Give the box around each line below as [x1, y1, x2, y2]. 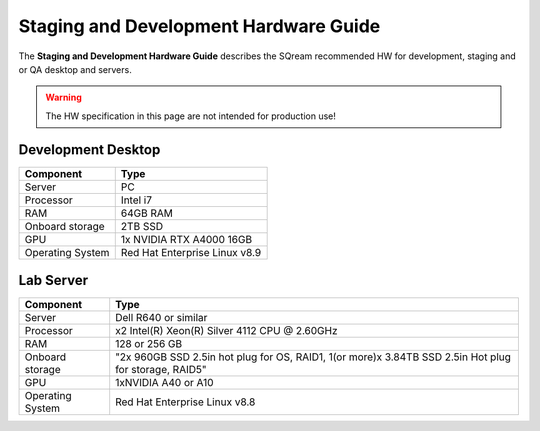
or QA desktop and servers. [18, 63, 132, 75]
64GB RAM [120, 206, 174, 220]
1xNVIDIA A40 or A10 [115, 376, 214, 390]
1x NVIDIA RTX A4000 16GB [120, 232, 253, 246]
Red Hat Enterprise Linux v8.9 [120, 245, 262, 259]
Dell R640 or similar [115, 311, 208, 325]
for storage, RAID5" [115, 363, 207, 377]
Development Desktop [18, 141, 161, 158]
